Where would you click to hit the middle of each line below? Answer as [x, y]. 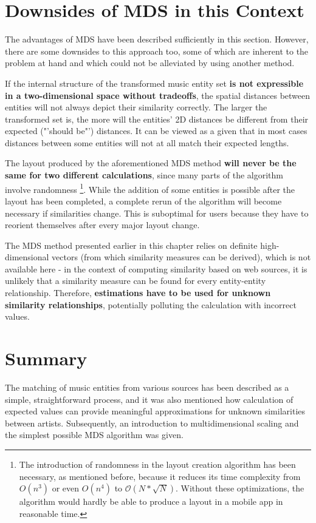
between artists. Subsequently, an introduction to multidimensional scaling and [152, 423]
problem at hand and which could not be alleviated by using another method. [150, 63]
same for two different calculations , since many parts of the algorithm [144, 175]
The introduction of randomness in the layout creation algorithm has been [157, 464]
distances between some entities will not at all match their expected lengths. [147, 142]
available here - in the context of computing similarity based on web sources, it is [156, 268]
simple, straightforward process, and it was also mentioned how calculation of [149, 399]
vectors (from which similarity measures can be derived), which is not [181, 257]
